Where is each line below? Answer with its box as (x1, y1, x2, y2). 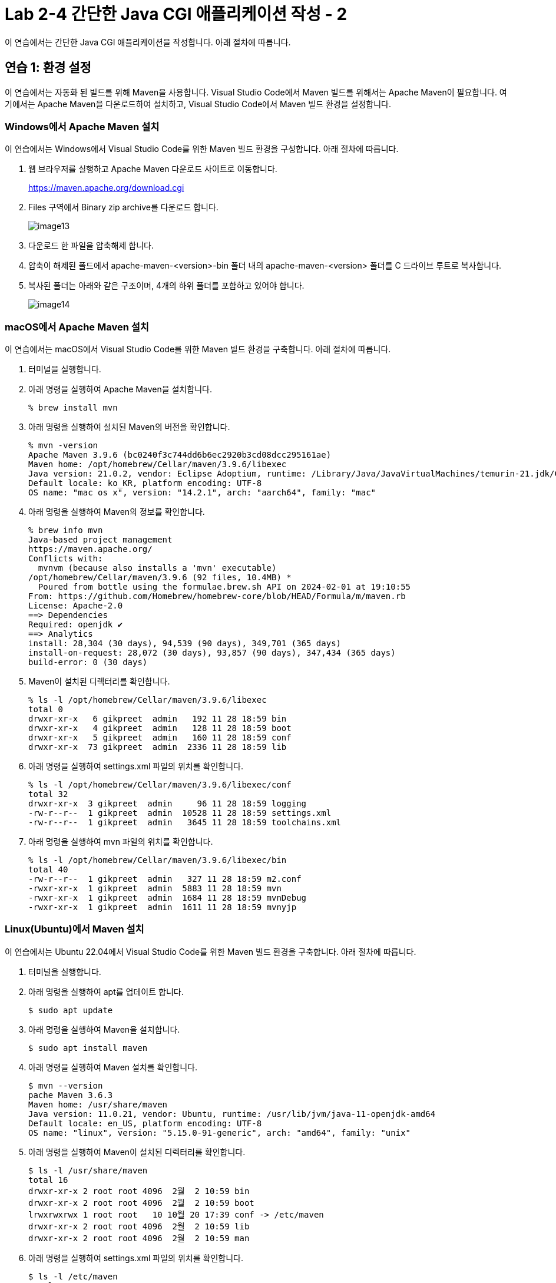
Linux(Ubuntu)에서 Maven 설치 (5, 923, 144, 935)
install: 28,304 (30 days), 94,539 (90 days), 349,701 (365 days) (28, 639, 342, 649)
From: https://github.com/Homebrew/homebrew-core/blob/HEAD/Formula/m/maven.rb (28, 591, 406, 601)
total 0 (28, 705, 64, 715)
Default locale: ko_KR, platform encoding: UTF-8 (28, 478, 262, 488)
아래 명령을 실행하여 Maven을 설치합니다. (28, 1024, 180, 1034)
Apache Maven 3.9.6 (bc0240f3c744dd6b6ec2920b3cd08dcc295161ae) (28, 450, 332, 460)
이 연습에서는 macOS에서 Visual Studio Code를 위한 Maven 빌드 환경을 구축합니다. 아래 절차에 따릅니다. (5, 344, 391, 355)
